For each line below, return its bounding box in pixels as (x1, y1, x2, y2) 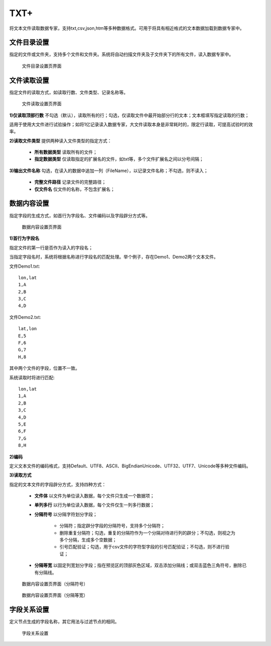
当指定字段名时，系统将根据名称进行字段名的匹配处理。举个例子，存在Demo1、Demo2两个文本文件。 (9, 254, 218, 260)
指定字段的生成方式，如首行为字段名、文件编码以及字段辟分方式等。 (9, 212, 150, 218)
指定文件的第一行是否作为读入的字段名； (9, 245, 93, 251)
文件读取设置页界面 (22, 101, 62, 107)
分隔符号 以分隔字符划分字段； (34, 511, 97, 517)
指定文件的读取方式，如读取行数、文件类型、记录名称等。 (9, 89, 128, 95)
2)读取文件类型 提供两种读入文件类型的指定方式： (9, 137, 112, 143)
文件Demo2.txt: (9, 314, 41, 320)
